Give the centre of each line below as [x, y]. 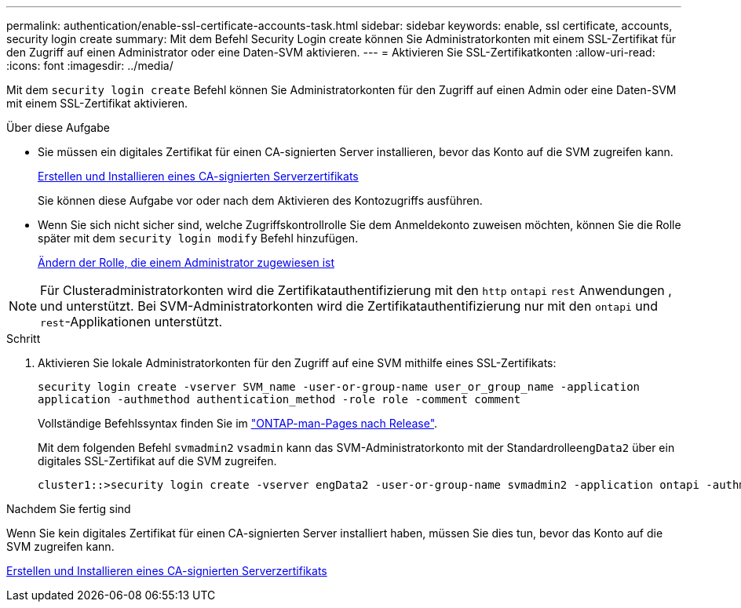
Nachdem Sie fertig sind [69, 509]
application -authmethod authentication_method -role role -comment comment [279, 399]
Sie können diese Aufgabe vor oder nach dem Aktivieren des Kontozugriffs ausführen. [260, 200]
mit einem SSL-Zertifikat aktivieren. [97, 103]
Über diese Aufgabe [58, 127]
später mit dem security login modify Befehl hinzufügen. [198, 238]
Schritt [24, 339]
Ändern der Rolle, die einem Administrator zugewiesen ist [186, 262]
